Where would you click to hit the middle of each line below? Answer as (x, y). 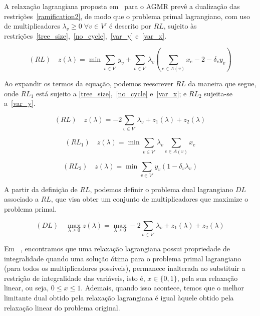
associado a (21, 199)
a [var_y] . (20, 103)
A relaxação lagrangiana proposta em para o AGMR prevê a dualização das (122, 6)
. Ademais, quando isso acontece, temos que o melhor (162, 288)
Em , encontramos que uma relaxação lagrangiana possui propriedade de (117, 248)
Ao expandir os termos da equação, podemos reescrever (89, 84)
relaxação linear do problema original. (62, 307)
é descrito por (130, 26)
